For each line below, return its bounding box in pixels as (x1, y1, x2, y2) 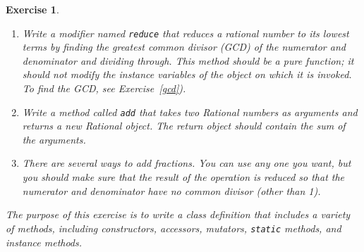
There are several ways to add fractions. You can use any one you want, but (22, 156, 351, 170)
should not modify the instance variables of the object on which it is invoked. (22, 67, 352, 82)
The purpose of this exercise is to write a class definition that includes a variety (6, 207, 351, 222)
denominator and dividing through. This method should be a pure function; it (22, 53, 354, 68)
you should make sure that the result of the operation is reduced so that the (22, 170, 345, 184)
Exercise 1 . (6, 2, 59, 16)
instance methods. (6, 234, 83, 249)
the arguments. (22, 132, 86, 146)
